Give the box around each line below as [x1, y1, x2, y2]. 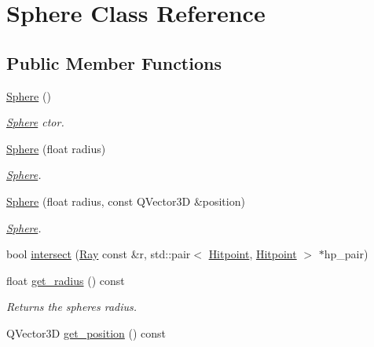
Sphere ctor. [6, 114, 64, 130]
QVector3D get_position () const [6, 324, 167, 341]
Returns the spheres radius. [6, 298, 137, 315]
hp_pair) [324, 246, 368, 262]
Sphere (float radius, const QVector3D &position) [6, 192, 245, 209]
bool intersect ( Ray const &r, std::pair [6, 246, 191, 262]
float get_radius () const [6, 272, 125, 288]
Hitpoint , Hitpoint [208, 246, 297, 262]
